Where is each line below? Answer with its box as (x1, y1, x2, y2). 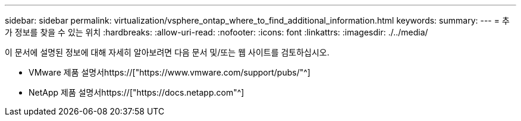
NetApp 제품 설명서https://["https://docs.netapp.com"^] (29, 87, 244, 97)
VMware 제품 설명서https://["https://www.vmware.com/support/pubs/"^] (29, 67, 310, 77)
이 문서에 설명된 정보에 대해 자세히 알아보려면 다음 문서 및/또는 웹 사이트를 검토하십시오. (5, 47, 329, 57)
